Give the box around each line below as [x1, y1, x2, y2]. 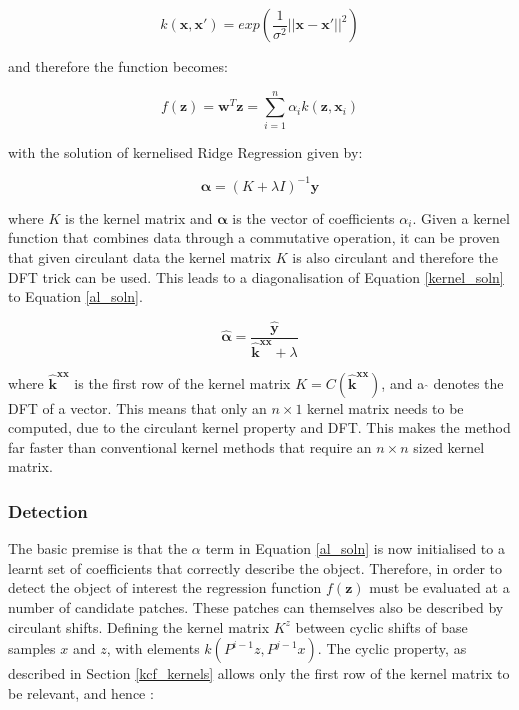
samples [8, 638, 56, 659]
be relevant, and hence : [8, 682, 154, 703]
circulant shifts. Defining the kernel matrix [8, 616, 270, 637]
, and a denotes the [381, 372, 504, 393]
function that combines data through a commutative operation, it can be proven [8, 227, 500, 248]
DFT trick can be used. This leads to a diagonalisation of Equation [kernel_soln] [8, 266, 504, 287]
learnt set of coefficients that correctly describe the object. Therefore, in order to [8, 557, 503, 578]
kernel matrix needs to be [307, 397, 464, 418]
